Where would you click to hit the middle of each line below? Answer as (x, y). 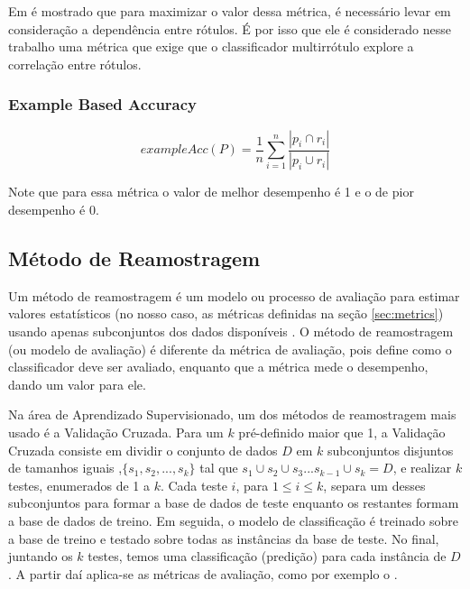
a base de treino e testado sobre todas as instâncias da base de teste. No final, (224, 538)
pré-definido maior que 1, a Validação (342, 433)
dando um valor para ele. (77, 384)
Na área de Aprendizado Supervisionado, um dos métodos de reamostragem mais (232, 414)
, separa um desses (374, 485)
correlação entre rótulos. (75, 64)
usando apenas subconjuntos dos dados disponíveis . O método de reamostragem (231, 331)
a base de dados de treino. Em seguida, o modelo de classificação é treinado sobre (233, 520)
